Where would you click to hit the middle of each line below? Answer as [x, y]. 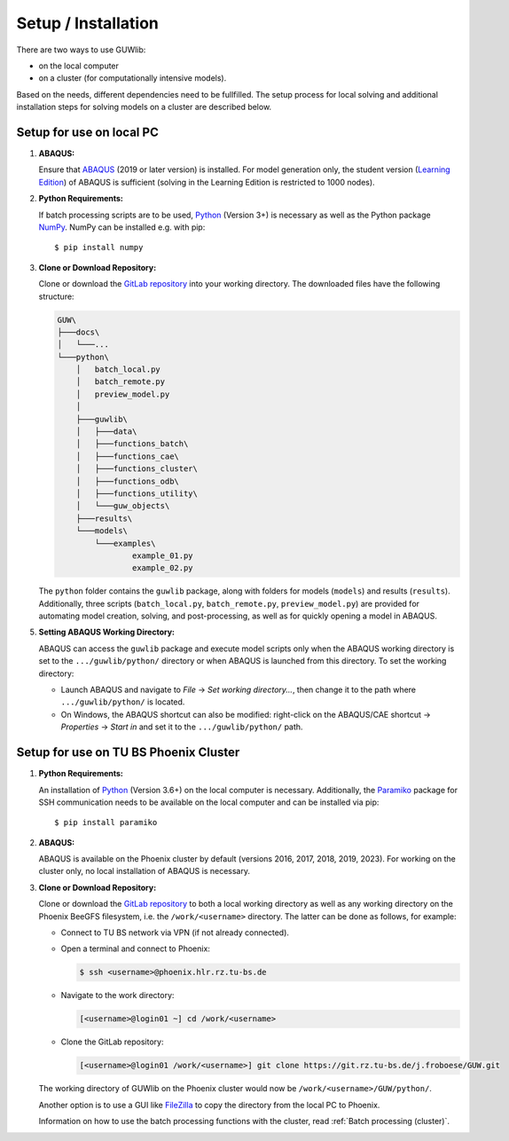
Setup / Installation [87, 23]
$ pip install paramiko [106, 822]
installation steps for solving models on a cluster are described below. [144, 107]
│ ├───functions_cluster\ [137, 469]
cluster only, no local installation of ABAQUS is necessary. [144, 871]
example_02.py [163, 568]
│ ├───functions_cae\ [127, 456]
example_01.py [163, 555]
